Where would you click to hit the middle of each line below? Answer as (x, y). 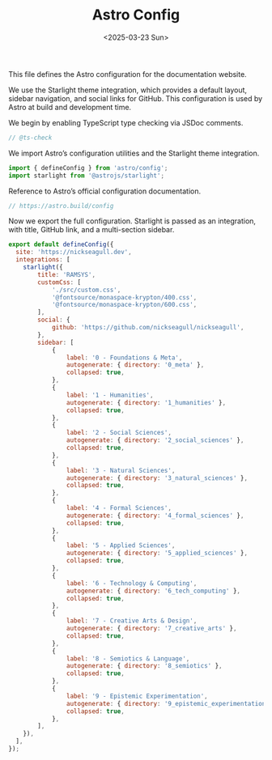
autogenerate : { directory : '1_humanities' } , (146, 402)
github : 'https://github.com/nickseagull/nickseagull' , (148, 328)
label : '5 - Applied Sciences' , (121, 546)
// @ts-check (30, 138)
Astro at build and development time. (70, 107)
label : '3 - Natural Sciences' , (121, 470)
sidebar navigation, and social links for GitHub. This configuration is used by (136, 98)
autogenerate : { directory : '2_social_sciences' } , (155, 440)
